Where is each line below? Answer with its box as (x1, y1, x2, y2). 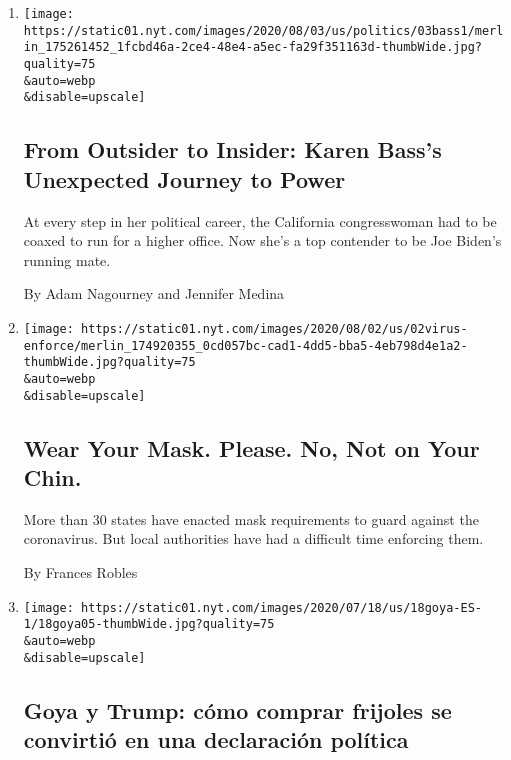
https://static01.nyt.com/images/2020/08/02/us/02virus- (81, 321, 468, 336)
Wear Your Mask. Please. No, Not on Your (23, 432, 480, 463)
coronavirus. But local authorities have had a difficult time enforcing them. (23, 528, 484, 549)
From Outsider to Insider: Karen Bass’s (23, 134, 442, 165)
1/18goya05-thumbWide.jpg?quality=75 (23, 617, 275, 632)
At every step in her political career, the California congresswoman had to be (23, 210, 497, 231)
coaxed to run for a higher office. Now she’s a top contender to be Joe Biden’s (23, 230, 502, 251)
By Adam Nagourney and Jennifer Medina (23, 283, 285, 304)
